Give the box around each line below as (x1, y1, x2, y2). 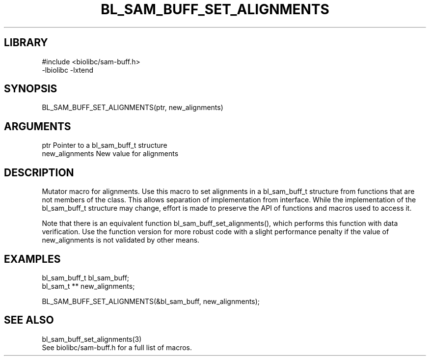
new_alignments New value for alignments (42, 149, 179, 158)
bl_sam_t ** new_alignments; (42, 281, 135, 290)
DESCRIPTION (4, 166, 74, 179)
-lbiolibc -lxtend (42, 65, 94, 74)
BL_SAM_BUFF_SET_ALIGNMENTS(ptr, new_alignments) (42, 103, 223, 112)
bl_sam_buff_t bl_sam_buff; (42, 273, 130, 282)
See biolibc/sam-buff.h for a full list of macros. (42, 343, 192, 352)
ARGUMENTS (4, 120, 71, 133)
